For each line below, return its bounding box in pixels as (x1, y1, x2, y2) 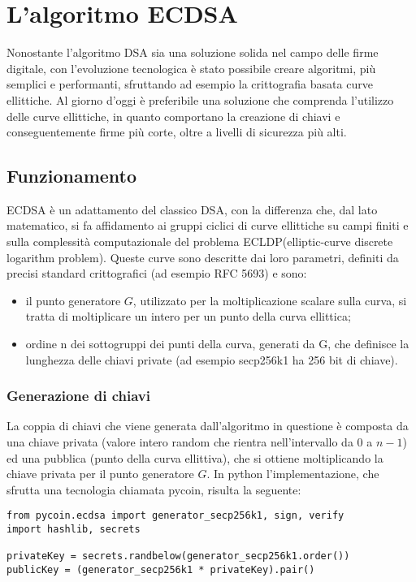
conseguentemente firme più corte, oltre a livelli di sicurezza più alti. (6, 123, 347, 140)
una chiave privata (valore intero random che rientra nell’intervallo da (6, 433, 353, 451)
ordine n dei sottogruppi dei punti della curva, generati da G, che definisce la (25, 335, 409, 352)
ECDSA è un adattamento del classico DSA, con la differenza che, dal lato (6, 200, 378, 218)
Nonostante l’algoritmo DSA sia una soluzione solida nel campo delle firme (6, 44, 379, 61)
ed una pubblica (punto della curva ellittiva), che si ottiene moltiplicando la (6, 449, 383, 466)
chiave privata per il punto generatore (6, 465, 194, 482)
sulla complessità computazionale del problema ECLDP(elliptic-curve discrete (6, 233, 393, 250)
